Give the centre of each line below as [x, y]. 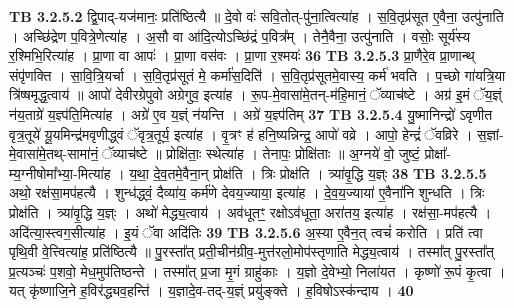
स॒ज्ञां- [490, 133]
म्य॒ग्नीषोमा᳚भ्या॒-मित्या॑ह [60, 172]
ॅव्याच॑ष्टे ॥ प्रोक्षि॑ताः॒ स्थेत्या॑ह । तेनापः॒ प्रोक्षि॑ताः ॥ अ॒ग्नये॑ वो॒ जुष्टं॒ [259, 153]
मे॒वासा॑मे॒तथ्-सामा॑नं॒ [54, 153]
